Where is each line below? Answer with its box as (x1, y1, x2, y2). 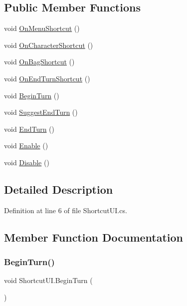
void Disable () (4, 157, 49, 167)
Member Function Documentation (4, 229, 184, 245)
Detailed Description (4, 181, 113, 197)
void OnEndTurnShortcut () (4, 73, 90, 83)
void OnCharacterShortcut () (4, 39, 93, 50)
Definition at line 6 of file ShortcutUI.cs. (4, 205, 127, 215)
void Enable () (4, 140, 48, 151)
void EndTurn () (4, 123, 55, 134)
